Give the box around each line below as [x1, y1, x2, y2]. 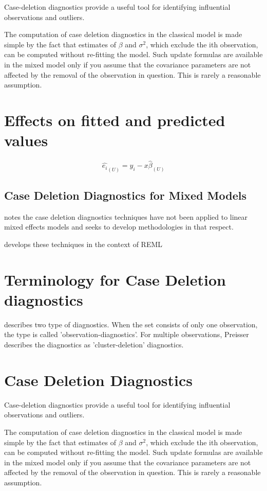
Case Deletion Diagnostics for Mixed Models [4, 187, 247, 203]
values [4, 130, 48, 151]
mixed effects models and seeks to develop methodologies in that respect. [4, 221, 234, 232]
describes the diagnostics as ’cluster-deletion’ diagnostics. [4, 339, 184, 350]
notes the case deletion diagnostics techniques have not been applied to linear [4, 211, 248, 222]
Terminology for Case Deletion [4, 269, 226, 290]
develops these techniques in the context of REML [4, 238, 163, 249]
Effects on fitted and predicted [4, 109, 225, 130]
